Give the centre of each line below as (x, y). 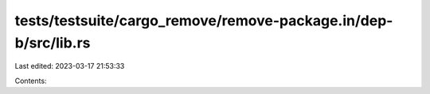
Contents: (31, 81)
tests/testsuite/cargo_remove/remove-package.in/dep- (204, 21)
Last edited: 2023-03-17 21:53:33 (70, 66)
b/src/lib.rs (53, 43)
